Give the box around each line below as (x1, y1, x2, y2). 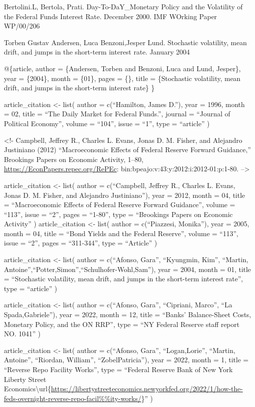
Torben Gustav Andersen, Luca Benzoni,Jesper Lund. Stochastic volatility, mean (4, 37, 247, 47)
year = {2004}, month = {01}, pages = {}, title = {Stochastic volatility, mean (4, 73, 241, 83)
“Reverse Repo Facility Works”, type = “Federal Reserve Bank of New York (4, 364, 233, 374)
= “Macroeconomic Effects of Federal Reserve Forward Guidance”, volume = (4, 199, 235, 210)
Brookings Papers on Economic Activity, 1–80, (4, 154, 144, 164)
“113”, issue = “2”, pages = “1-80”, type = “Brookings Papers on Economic (4, 209, 233, 219)
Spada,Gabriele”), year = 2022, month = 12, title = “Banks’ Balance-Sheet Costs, (4, 309, 251, 320)
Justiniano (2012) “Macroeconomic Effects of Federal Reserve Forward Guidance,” (4, 144, 251, 155)
